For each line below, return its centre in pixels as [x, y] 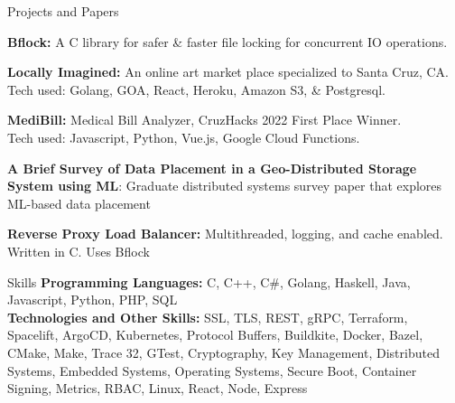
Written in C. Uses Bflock [79, 251]
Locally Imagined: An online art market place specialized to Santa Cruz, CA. [228, 72]
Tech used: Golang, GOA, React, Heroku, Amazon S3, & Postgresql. [196, 89]
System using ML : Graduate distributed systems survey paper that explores [225, 186]
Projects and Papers [63, 11]
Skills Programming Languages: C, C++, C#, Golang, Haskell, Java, [209, 281]
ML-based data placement [79, 203]
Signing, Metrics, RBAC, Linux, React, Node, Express [158, 388]
